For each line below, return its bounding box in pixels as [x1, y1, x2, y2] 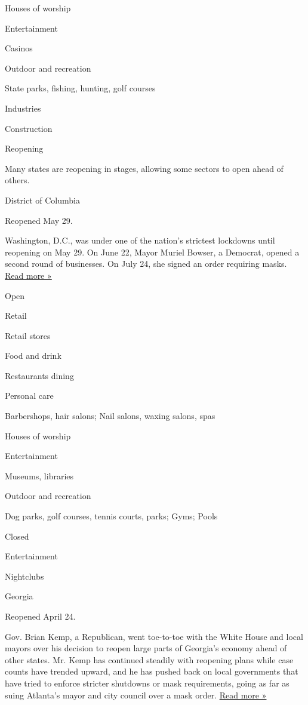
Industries [5, 101, 41, 114]
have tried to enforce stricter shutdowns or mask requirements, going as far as [5, 676, 289, 689]
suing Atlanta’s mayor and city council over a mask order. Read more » [5, 688, 267, 701]
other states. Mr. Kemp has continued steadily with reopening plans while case [5, 653, 294, 666]
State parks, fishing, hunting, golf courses [5, 82, 156, 94]
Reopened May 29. [5, 214, 73, 226]
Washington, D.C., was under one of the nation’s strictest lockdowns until [5, 234, 275, 247]
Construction [5, 122, 53, 134]
